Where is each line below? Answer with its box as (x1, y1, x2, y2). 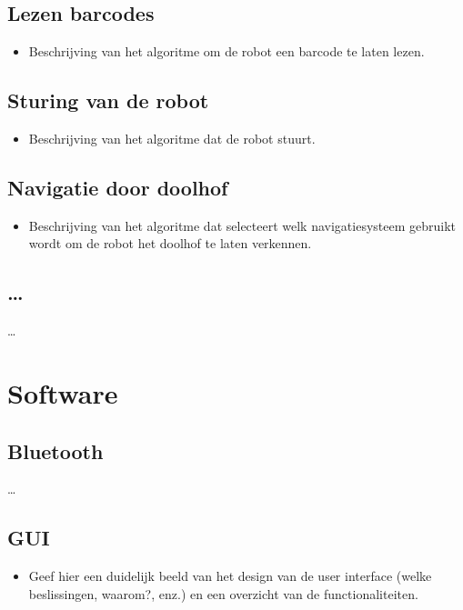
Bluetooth (7, 436, 104, 465)
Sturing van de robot (7, 86, 209, 115)
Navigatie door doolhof (7, 173, 228, 201)
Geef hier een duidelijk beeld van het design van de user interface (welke (28, 566, 432, 585)
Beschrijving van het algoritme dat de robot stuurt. (28, 129, 316, 147)
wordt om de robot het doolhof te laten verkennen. (28, 234, 312, 253)
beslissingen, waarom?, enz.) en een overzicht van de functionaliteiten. (28, 584, 418, 603)
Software (7, 374, 118, 411)
